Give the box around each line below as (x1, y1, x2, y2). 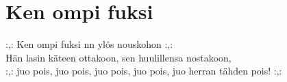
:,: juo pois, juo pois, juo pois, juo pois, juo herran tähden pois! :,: (5, 64, 282, 78)
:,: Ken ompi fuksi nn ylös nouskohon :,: (5, 37, 173, 51)
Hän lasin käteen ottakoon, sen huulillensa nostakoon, (5, 50, 232, 64)
